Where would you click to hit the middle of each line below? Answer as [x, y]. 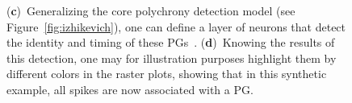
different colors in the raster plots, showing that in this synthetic [167, 74]
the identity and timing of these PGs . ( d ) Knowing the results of [171, 42]
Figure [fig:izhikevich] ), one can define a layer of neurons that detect [176, 26]
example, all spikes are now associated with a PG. [130, 89]
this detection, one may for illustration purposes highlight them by [172, 58]
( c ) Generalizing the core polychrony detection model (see [151, 10]
